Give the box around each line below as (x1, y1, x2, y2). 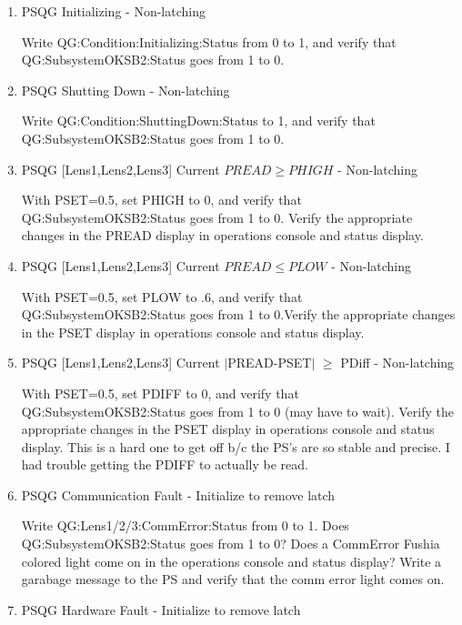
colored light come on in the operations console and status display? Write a (21, 551, 442, 570)
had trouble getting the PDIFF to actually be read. (21, 455, 308, 474)
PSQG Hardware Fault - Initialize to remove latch (21, 600, 301, 619)
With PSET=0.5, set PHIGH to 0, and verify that (21, 190, 302, 209)
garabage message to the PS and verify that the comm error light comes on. (21, 570, 445, 589)
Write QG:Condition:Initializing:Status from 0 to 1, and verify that (21, 32, 397, 51)
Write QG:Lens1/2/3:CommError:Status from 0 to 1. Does (21, 516, 349, 535)
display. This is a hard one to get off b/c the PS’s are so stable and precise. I (21, 437, 450, 456)
